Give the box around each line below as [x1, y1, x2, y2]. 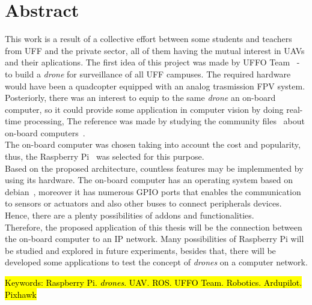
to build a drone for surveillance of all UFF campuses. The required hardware [5, 67, 291, 80]
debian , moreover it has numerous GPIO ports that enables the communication [5, 185, 301, 198]
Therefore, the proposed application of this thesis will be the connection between [5, 220, 302, 233]
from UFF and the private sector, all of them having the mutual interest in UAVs [5, 44, 305, 56]
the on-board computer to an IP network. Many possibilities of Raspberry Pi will [5, 232, 304, 245]
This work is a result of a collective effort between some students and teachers [5, 32, 292, 45]
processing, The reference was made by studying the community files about [23, 115, 305, 127]
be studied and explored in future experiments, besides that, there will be [5, 244, 276, 256]
